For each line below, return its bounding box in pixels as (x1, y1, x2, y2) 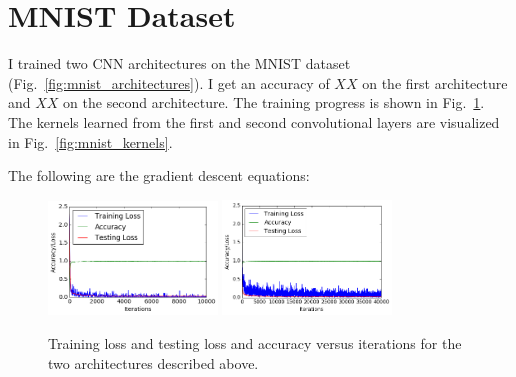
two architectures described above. (48, 352, 259, 373)
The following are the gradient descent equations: (8, 165, 310, 186)
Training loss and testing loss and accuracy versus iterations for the (48, 332, 462, 353)
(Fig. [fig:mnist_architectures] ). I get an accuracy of (8, 72, 330, 93)
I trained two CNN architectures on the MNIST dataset (8, 53, 351, 74)
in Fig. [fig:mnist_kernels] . (8, 131, 173, 152)
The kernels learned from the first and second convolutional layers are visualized (8, 111, 500, 132)
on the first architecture (362, 72, 508, 93)
